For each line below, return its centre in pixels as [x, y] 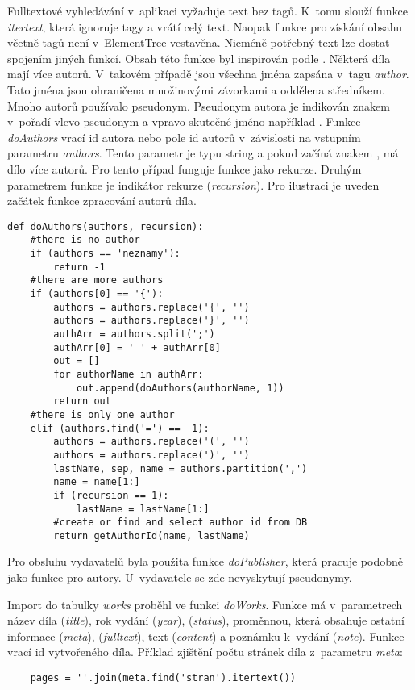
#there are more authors [97, 280]
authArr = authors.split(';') [134, 334]
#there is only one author [102, 414]
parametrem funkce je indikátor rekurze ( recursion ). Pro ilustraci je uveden [193, 184]
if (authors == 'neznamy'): [105, 254]
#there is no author [85, 240]
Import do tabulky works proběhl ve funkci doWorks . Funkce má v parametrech [205, 604]
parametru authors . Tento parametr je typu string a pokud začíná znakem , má [203, 153]
